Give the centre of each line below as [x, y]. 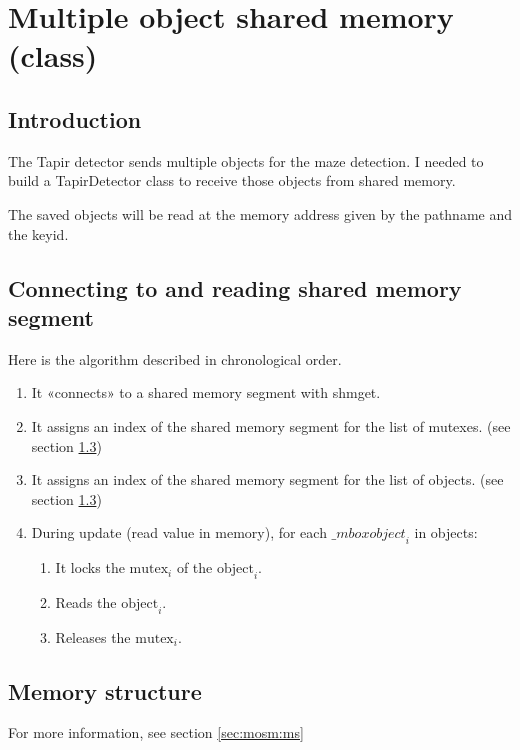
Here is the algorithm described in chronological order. [175, 358]
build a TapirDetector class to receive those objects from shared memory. [232, 180]
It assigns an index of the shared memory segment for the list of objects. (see [267, 479]
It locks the [90, 567]
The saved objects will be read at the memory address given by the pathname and [260, 213]
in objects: [446, 532]
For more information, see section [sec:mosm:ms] [156, 732]
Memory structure [105, 690]
